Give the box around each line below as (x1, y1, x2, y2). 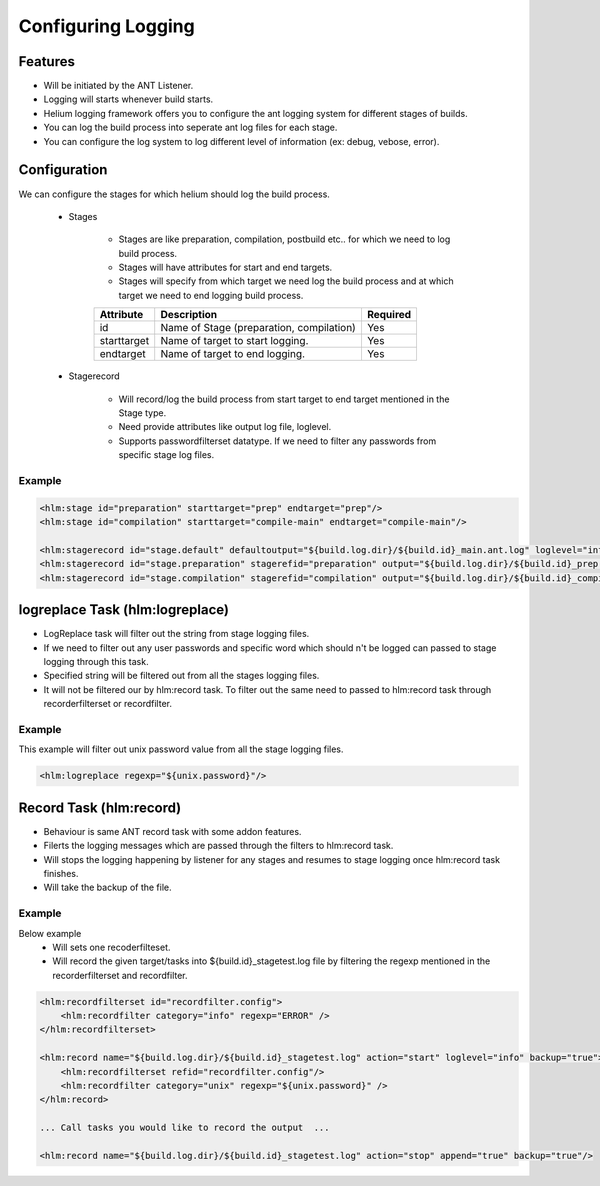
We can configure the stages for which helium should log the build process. (18, 188, 330, 200)
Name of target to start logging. (160, 334, 309, 348)
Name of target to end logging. (160, 347, 305, 361)
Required (366, 308, 412, 322)
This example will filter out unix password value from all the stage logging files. (18, 743, 344, 755)
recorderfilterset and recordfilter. (52, 969, 189, 981)
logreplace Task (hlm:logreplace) (18, 601, 230, 619)
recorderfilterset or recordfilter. (43, 698, 172, 710)
